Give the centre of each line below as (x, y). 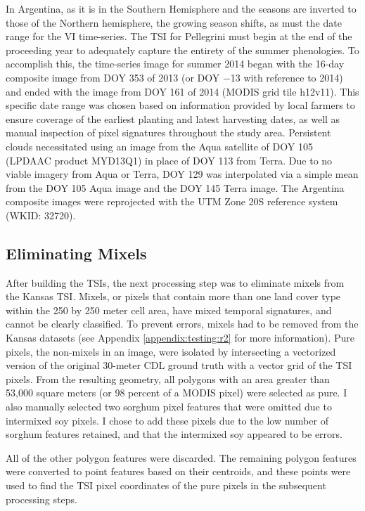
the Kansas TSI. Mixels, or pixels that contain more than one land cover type (173, 296)
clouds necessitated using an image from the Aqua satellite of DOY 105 (159, 146)
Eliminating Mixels (76, 253)
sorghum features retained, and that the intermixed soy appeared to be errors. (174, 434)
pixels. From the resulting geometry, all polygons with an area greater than (168, 379)
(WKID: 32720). (41, 215)
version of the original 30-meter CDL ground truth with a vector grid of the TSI (179, 365)
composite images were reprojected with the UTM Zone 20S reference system (172, 201)
